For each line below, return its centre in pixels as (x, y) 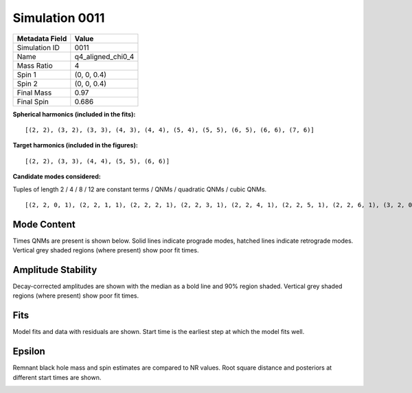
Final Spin (33, 102)
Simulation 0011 (59, 18)
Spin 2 (27, 84)
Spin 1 (27, 74)
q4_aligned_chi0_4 (104, 56)
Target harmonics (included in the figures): (76, 145)
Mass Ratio (35, 65)
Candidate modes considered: (57, 177)
